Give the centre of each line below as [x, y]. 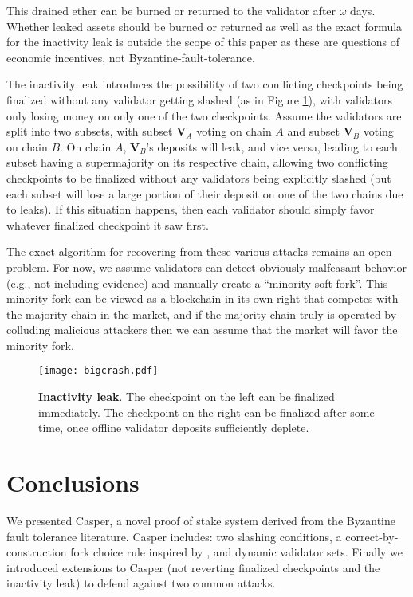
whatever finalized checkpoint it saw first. [108, 224]
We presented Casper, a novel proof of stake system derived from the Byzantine [201, 521]
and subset [313, 131]
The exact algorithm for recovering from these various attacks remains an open [199, 251]
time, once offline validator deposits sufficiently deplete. [174, 428]
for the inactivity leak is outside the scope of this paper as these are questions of [203, 42]
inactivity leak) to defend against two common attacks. [141, 583]
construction [37, 552]
